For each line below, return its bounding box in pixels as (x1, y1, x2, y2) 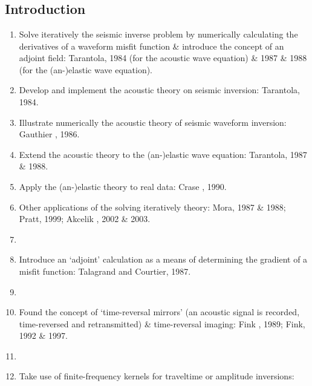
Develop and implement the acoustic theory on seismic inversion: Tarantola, (19, 83, 300, 96)
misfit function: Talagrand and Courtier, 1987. (19, 264, 191, 277)
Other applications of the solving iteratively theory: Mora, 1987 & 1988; (19, 200, 286, 213)
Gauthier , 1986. (19, 128, 80, 140)
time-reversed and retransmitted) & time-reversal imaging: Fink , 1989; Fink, (19, 317, 305, 330)
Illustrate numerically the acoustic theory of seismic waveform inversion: (19, 116, 287, 128)
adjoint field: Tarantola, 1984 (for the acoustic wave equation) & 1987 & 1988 (19, 51, 307, 64)
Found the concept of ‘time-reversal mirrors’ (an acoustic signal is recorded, (19, 306, 300, 318)
